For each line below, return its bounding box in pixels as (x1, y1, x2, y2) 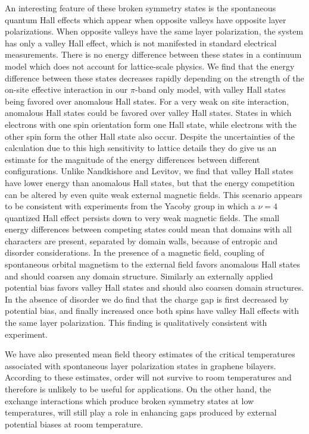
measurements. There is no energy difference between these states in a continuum (5, 48, 302, 61)
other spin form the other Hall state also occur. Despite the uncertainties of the (5, 130, 295, 142)
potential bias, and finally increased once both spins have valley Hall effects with (5, 304, 299, 317)
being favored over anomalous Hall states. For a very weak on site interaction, (5, 95, 289, 107)
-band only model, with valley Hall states (135, 83, 286, 96)
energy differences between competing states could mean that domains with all (5, 223, 292, 235)
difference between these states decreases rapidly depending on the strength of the (5, 71, 304, 84)
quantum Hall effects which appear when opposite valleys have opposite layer (5, 13, 286, 26)
